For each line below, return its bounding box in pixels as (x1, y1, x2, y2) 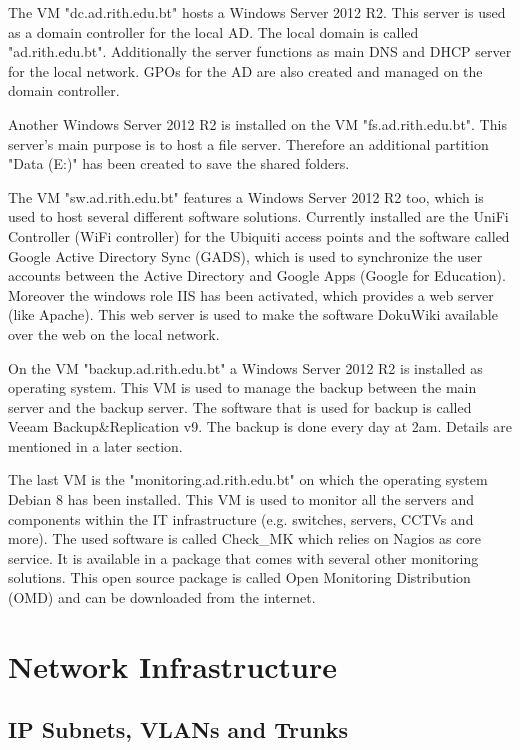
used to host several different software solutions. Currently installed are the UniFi (8, 206, 509, 227)
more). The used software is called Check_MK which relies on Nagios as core (8, 528, 482, 549)
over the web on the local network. (8, 323, 220, 344)
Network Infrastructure (8, 645, 338, 686)
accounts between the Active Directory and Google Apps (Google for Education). (8, 265, 506, 286)
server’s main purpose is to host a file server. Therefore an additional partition (8, 133, 489, 154)
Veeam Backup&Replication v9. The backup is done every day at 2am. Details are (8, 416, 512, 437)
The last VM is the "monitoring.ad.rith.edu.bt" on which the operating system (8, 469, 488, 490)
